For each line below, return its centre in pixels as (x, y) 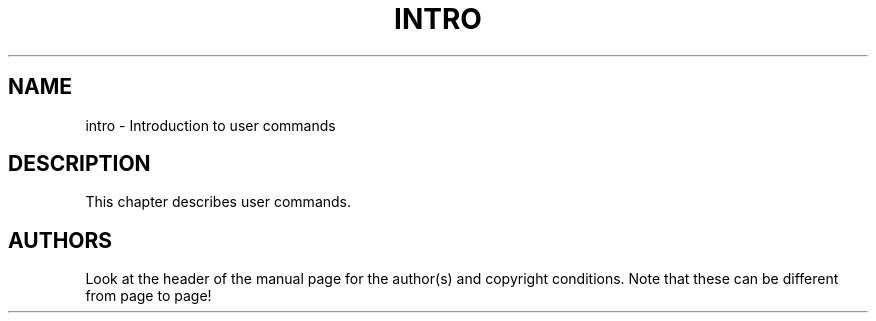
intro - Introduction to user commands (210, 125)
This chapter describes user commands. (218, 202)
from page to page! (148, 296)
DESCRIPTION (79, 164)
